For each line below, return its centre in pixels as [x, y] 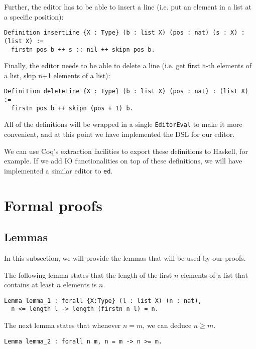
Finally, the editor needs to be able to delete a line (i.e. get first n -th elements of [128, 65]
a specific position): [34, 16]
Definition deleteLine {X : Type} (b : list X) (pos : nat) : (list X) [126, 92]
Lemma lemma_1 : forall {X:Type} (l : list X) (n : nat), [103, 301]
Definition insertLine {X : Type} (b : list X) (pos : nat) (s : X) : [124, 33]
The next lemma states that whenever [62, 325]
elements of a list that [214, 275]
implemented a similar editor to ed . [58, 170]
